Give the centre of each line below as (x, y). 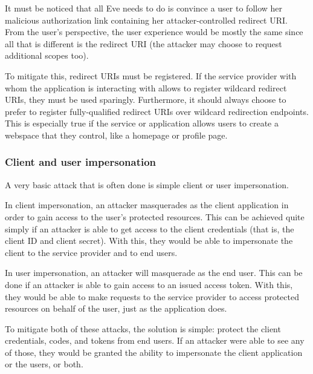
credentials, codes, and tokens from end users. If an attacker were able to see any (155, 340)
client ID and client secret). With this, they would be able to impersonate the (149, 241)
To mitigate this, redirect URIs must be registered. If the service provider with (151, 75)
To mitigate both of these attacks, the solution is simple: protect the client (143, 328)
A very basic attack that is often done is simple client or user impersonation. (147, 184)
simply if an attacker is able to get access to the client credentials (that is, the (150, 228)
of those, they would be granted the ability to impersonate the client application (154, 352)
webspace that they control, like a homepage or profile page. (116, 135)
